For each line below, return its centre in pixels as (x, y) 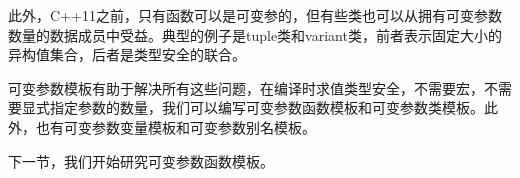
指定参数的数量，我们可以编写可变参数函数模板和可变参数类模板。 (266, 107)
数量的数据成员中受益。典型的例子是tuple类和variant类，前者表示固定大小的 (255, 34)
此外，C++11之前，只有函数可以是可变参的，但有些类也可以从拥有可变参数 (255, 15)
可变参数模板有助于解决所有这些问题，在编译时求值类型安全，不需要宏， (246, 87)
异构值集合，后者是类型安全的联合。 (127, 54)
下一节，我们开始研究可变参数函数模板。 (141, 160)
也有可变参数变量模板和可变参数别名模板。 (175, 126)
